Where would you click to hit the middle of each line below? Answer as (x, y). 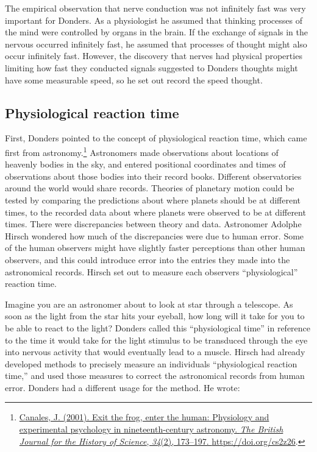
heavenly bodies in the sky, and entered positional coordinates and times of (145, 164)
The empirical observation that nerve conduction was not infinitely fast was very (155, 8)
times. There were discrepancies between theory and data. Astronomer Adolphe (153, 224)
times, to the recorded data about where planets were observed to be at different (155, 212)
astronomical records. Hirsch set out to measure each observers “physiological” (151, 271)
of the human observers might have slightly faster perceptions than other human (155, 248)
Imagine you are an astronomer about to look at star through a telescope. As (149, 304)
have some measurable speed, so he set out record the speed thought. (134, 79)
